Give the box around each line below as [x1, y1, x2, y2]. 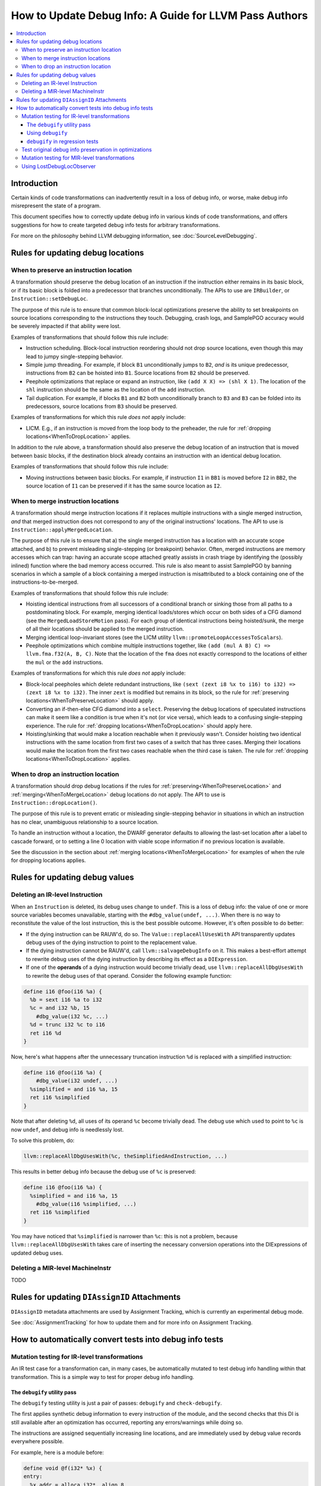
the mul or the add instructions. [26, 659, 103, 666]
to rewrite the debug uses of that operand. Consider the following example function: [26, 972, 232, 979]
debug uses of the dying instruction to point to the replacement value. [26, 939, 197, 946]
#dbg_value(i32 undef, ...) [36, 1078, 118, 1084]
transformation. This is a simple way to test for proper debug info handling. [11, 1373, 194, 1380]
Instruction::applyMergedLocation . [11, 526, 113, 533]
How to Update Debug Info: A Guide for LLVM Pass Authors [11, 9, 309, 22]
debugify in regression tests [27, 137, 99, 145]
